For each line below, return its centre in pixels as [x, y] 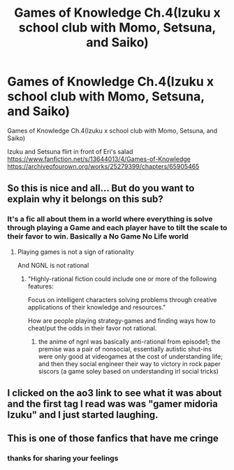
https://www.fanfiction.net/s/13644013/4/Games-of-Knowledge [99, 159]
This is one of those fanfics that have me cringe [113, 438]
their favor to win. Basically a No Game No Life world [98, 236]
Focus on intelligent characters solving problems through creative [122, 300]
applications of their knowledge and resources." [97, 307]
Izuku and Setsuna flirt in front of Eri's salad [70, 151]
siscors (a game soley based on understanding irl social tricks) [128, 371]
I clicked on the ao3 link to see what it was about [115, 393]
